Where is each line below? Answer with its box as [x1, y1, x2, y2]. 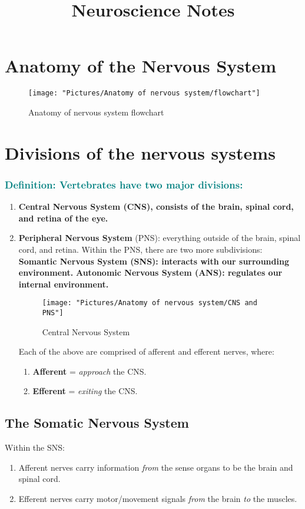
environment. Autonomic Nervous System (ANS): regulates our [18, 266, 283, 279]
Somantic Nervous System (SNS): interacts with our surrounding [18, 254, 289, 267]
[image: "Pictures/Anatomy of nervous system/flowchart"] [28, 89, 260, 98]
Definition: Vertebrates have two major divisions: [5, 177, 243, 191]
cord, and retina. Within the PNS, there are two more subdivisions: [18, 243, 263, 255]
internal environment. [18, 277, 109, 290]
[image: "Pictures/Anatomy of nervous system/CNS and [42, 299, 257, 308]
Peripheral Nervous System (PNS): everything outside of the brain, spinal [18, 232, 301, 244]
